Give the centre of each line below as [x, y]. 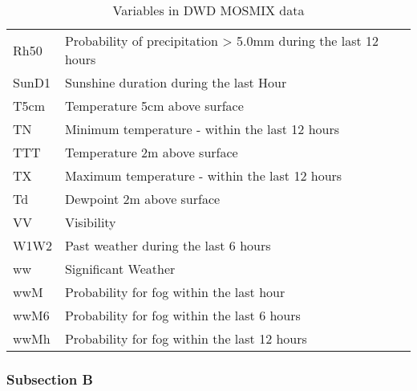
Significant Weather [120, 269]
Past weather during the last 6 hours [168, 245]
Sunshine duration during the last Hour [176, 82]
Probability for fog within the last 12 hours [186, 338]
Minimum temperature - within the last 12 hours [202, 129]
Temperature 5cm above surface [154, 106]
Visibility [90, 222]
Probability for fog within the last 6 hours [182, 315]
